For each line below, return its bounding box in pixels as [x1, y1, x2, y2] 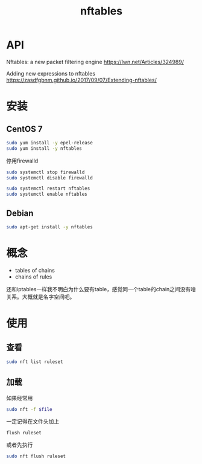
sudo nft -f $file [6, 406, 52, 412]
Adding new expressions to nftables [6, 69, 95, 77]
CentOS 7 [6, 124, 43, 134]
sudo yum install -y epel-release [6, 140, 93, 146]
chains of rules [14, 273, 52, 280]
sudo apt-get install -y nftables [6, 224, 93, 230]
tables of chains [14, 266, 55, 274]
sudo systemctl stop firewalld [6, 169, 85, 175]
